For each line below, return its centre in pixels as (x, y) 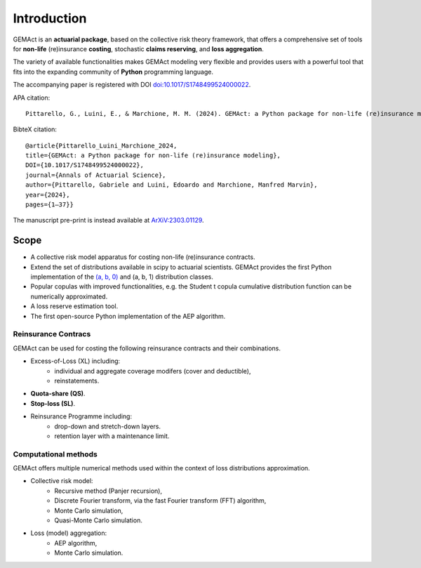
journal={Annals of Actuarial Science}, (96, 175)
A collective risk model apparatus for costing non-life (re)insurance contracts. (143, 257)
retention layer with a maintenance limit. (112, 436)
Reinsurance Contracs (52, 334)
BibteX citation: (35, 129)
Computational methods (55, 454)
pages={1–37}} (49, 205)
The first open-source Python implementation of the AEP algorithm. (128, 316)
